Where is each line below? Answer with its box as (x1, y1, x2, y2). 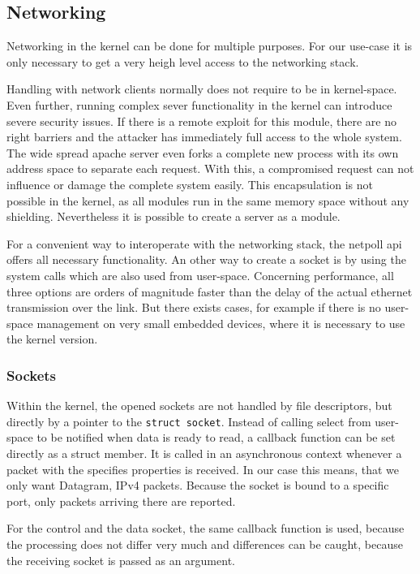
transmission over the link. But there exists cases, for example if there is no (6, 299, 381, 316)
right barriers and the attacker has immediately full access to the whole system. (6, 128, 402, 145)
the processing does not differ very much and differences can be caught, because (6, 535, 403, 552)
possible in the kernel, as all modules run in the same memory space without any (6, 192, 409, 209)
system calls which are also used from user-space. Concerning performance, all (6, 266, 394, 283)
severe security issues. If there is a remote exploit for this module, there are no (6, 112, 397, 129)
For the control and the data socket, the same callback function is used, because (6, 520, 405, 537)
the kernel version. (6, 330, 98, 347)
